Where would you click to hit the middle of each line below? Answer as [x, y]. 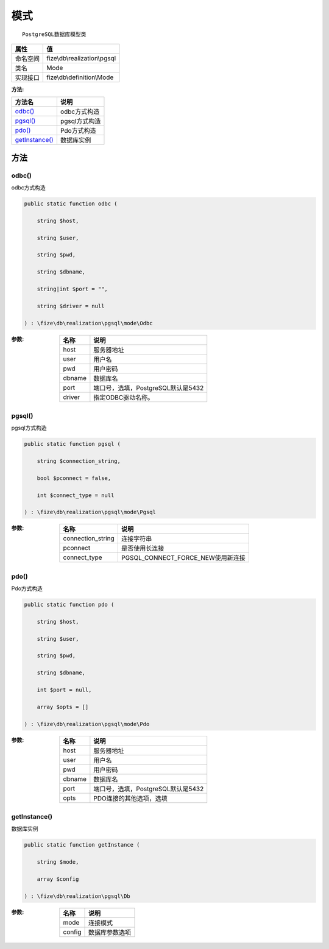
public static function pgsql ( [73, 444]
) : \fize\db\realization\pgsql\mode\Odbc [88, 323]
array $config [58, 879]
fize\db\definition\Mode [80, 77]
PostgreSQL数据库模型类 [54, 34]
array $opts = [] [63, 707]
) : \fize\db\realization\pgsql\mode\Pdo [87, 724]
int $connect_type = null [76, 495]
